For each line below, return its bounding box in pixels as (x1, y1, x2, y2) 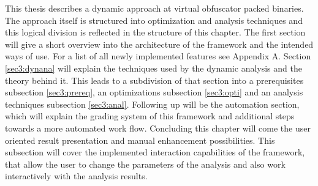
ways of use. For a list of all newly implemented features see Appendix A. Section (5, 50, 311, 62)
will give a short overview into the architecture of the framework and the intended (5, 37, 314, 50)
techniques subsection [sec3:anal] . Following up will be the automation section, (5, 97, 300, 110)
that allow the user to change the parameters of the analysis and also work (5, 157, 286, 170)
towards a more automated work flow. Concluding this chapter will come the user (5, 121, 311, 134)
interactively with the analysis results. (5, 169, 148, 182)
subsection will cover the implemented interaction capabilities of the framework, (5, 146, 305, 158)
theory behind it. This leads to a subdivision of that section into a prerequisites (5, 73, 304, 86)
